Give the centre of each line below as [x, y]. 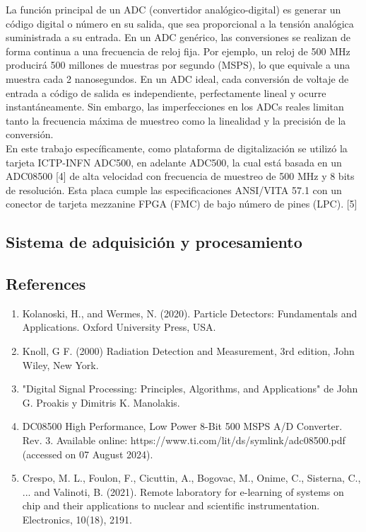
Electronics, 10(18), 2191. [77, 520]
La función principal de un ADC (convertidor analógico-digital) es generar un [173, 9]
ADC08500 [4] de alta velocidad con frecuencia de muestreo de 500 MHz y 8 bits [180, 176]
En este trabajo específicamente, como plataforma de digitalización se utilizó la [177, 148]
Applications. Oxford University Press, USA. [119, 327]
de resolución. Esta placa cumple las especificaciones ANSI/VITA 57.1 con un [174, 189]
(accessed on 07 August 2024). [88, 454]
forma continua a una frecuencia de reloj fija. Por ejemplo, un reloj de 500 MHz [178, 51]
